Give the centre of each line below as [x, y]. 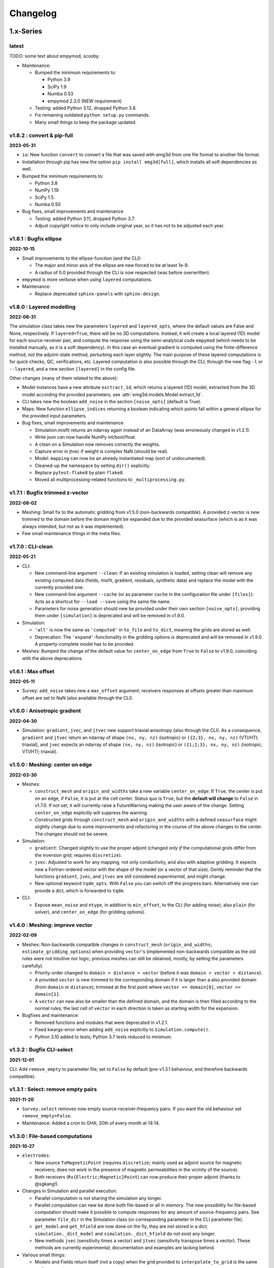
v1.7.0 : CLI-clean [31, 546]
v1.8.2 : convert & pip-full [41, 135]
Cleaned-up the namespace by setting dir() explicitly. [93, 465]
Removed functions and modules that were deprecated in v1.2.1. [101, 1023]
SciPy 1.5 [44, 197]
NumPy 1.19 [47, 190]
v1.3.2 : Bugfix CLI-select [41, 1050]
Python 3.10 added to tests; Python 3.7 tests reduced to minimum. [104, 1037]
